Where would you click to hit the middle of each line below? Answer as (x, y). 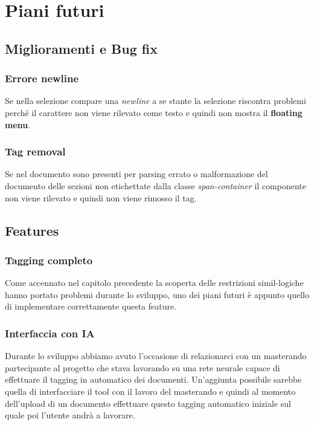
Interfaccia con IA (50, 333)
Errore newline (42, 78)
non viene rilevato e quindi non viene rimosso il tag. (101, 197)
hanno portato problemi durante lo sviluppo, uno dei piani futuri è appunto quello (157, 294)
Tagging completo (49, 260)
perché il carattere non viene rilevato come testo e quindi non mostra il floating (154, 112)
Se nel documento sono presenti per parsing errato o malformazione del (136, 174)
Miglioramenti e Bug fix (81, 48)
